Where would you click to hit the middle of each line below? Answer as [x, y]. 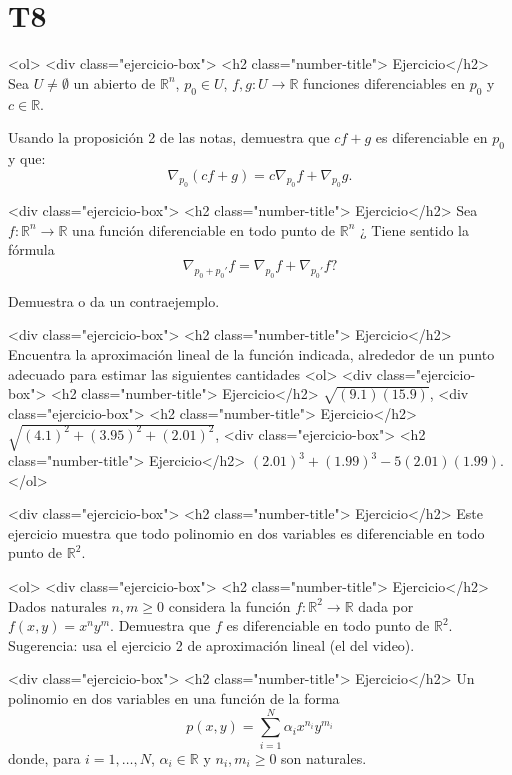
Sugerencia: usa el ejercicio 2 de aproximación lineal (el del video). [211, 644]
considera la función [229, 605]
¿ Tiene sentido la [414, 229]
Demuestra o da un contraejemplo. [114, 300]
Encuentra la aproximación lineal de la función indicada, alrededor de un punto [251, 353]
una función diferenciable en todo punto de [204, 229]
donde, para [44, 757]
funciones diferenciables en [384, 82]
